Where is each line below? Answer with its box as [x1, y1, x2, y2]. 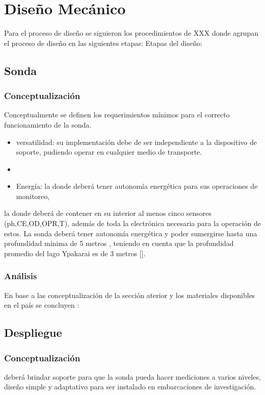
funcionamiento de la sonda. [4, 119, 92, 130]
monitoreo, [16, 190, 50, 201]
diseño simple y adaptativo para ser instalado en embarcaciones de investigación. [4, 381, 256, 392]
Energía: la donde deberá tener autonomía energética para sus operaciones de [16, 181, 258, 191]
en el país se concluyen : [4, 300, 79, 310]
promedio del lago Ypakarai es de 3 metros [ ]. [4, 248, 146, 258]
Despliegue [4, 325, 62, 340]
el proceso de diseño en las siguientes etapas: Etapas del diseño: [4, 37, 202, 48]
